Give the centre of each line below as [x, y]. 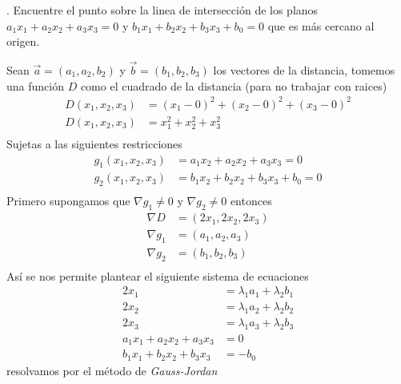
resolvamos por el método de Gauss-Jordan [112, 370]
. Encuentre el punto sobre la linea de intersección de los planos [162, 10]
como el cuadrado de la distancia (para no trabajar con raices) [234, 85]
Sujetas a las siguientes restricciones [94, 144]
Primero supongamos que [68, 201]
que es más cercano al [321, 25]
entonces [251, 201]
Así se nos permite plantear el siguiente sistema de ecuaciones [158, 275]
